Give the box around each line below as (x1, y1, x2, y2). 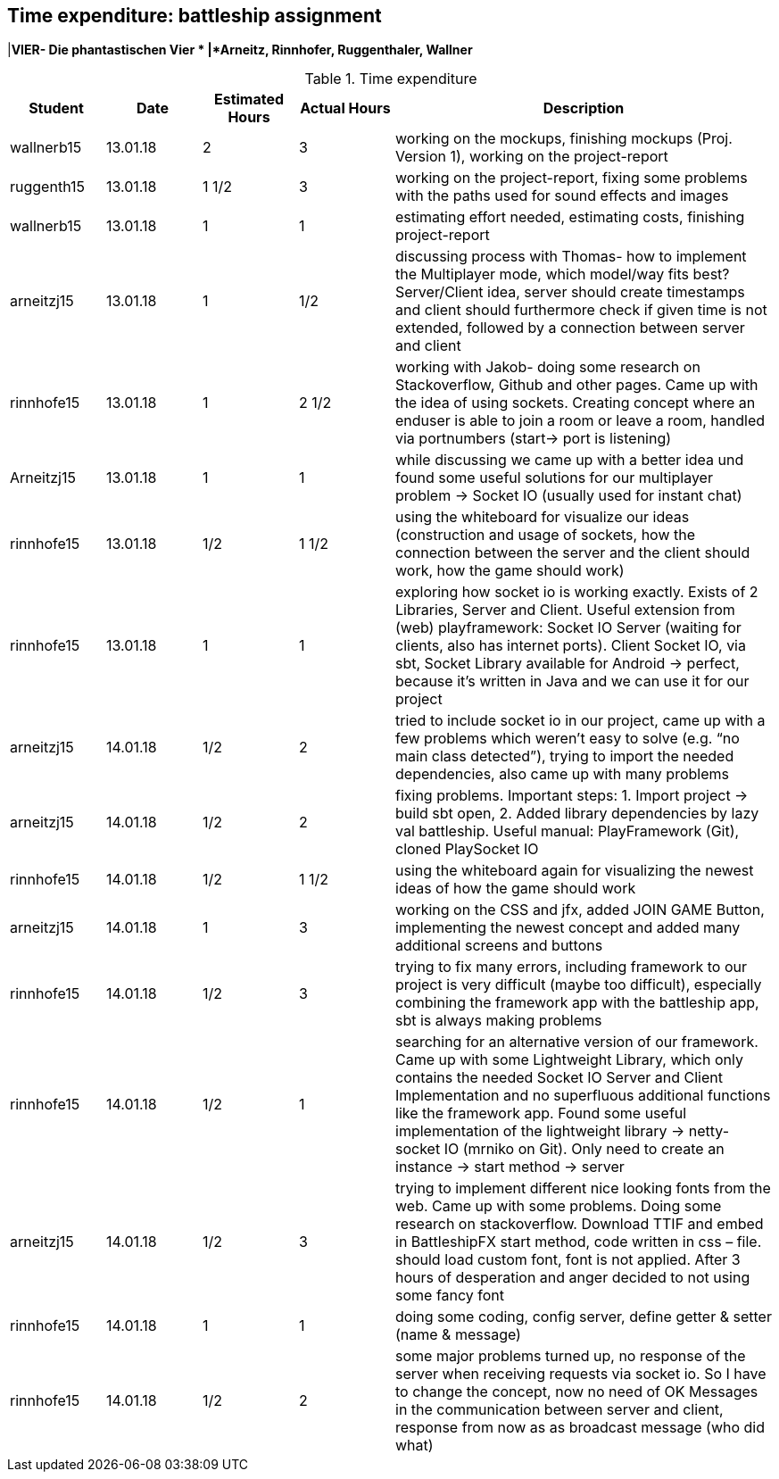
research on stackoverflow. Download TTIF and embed (395, 1215, 764, 1234)
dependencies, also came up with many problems (395, 765, 729, 784)
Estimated (213, 90, 285, 109)
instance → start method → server (395, 1158, 625, 1176)
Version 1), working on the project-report (395, 147, 668, 166)
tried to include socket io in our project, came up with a (395, 711, 766, 730)
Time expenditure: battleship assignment (7, 4, 382, 27)
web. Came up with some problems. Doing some (395, 1197, 722, 1216)
